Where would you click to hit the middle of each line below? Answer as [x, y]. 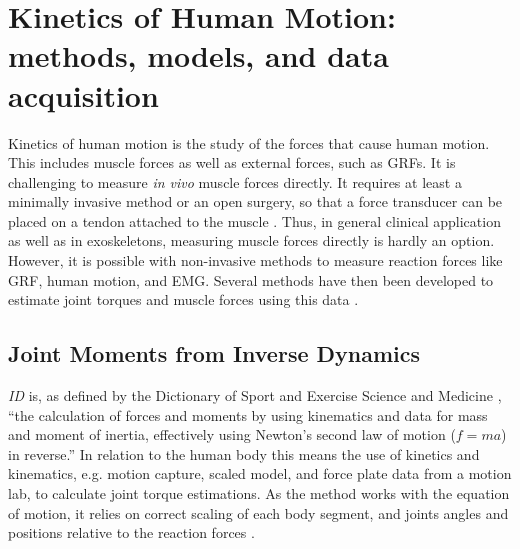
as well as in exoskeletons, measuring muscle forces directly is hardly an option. [251, 240]
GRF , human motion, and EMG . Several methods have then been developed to [251, 279]
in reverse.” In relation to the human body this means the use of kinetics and [244, 453]
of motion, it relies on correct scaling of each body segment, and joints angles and [258, 512]
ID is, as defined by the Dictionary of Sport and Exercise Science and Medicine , [255, 395]
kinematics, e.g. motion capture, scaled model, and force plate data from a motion [260, 473]
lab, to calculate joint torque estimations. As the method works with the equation [259, 493]
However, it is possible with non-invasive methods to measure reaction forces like [255, 260]
